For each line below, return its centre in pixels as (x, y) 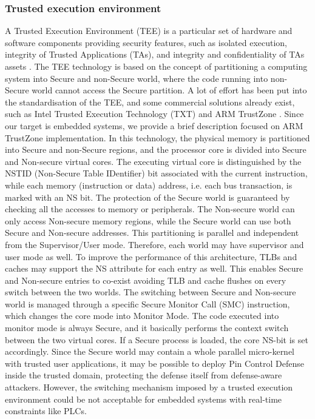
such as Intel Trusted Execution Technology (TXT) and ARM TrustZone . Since (154, 114)
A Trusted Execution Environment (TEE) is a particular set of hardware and (149, 31)
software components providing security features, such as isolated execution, (146, 42)
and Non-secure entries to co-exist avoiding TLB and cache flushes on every (146, 280)
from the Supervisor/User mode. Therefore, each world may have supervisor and (154, 244)
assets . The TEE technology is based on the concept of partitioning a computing (156, 66)
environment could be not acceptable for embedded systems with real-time (144, 399)
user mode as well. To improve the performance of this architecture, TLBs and (151, 256)
